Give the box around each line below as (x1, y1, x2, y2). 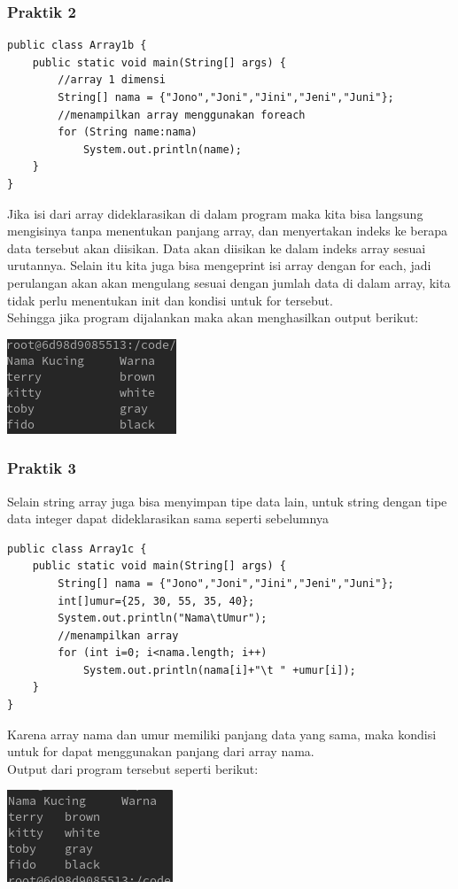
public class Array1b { (7, 39, 147, 52)
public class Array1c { (7, 542, 147, 555)
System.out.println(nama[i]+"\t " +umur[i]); (82, 663, 356, 676)
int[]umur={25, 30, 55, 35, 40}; (58, 594, 255, 607)
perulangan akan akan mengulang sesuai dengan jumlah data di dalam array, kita (7, 273, 451, 291)
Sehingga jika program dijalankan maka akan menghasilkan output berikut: (7, 308, 419, 327)
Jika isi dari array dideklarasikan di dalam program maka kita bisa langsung (7, 204, 423, 222)
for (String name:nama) (58, 126, 198, 139)
